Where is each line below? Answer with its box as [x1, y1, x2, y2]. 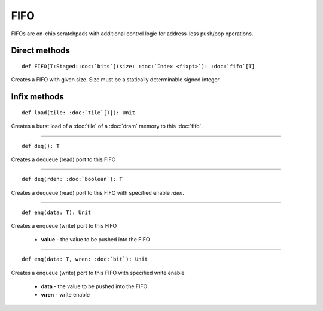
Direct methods [11, 46, 70, 56]
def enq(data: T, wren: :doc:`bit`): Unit [22, 256, 148, 263]
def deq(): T [22, 143, 60, 149]
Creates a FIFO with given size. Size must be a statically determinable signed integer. [11, 76, 221, 83]
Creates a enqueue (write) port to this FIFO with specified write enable [11, 269, 185, 276]
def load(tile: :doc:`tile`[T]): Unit [22, 109, 136, 116]
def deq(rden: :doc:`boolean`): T [22, 176, 123, 183]
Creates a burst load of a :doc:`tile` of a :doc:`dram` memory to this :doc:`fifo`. [11, 123, 203, 130]
